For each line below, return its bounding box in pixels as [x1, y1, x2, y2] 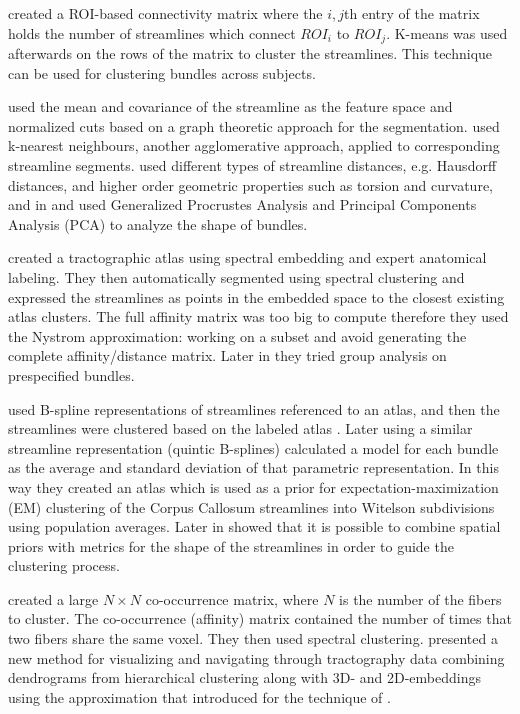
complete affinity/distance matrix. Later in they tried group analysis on [8, 345, 447, 366]
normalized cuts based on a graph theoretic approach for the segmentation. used [8, 115, 500, 136]
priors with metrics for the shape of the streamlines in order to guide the [8, 535, 454, 556]
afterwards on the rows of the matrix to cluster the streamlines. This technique [8, 43, 493, 64]
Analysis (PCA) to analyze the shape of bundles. [8, 213, 308, 234]
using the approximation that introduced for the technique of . [8, 686, 391, 707]
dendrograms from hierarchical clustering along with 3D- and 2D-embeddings [8, 667, 481, 688]
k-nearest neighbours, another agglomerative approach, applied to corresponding [8, 135, 500, 156]
